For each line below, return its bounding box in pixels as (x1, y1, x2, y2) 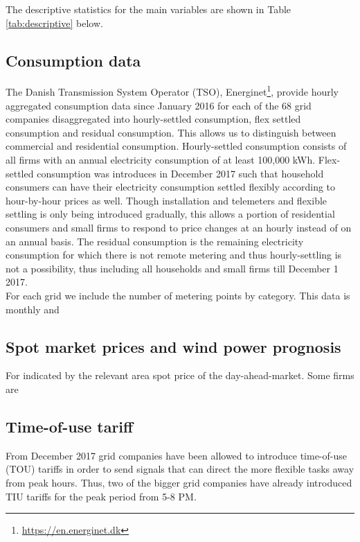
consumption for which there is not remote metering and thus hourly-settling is (6, 247, 342, 262)
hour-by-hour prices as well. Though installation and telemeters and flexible (6, 193, 327, 207)
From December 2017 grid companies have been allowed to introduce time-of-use (6, 448, 347, 462)
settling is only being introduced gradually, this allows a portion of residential (6, 207, 335, 221)
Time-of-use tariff (6, 415, 134, 437)
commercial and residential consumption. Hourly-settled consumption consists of (6, 139, 347, 153)
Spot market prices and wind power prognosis (6, 335, 341, 357)
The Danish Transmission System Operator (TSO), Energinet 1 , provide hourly (6, 82, 339, 99)
